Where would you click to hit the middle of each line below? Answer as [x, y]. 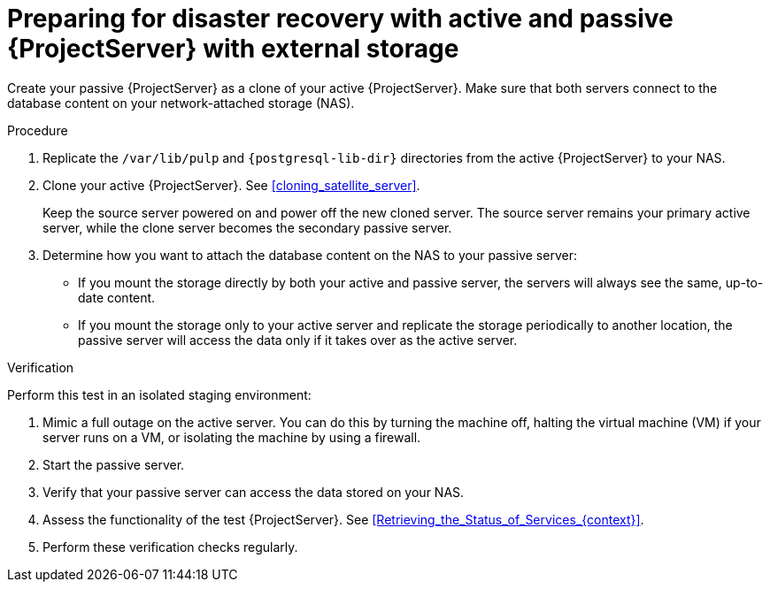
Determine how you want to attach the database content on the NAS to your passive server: [310, 255]
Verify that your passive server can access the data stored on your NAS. [254, 492]
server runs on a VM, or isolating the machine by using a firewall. [232, 437]
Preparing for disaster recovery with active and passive [340, 19]
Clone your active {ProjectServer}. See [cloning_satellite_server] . [231, 185]
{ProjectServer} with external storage [233, 49]
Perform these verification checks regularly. [170, 547]
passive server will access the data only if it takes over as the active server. [298, 340]
